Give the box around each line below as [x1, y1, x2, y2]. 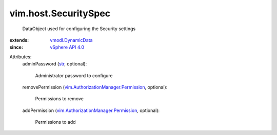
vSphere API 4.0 [50, 44, 85, 51]
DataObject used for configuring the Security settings [22, 26, 136, 32]
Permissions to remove [35, 96, 84, 102]
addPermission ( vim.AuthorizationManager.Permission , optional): [22, 107, 160, 114]
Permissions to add [35, 119, 76, 125]
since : [9, 44, 23, 51]
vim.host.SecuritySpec [9, 8, 111, 19]
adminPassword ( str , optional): [22, 61, 87, 67]
